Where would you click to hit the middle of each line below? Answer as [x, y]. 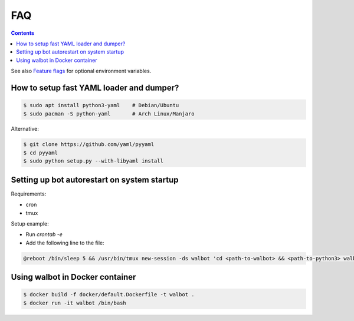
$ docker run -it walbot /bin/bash [75, 303]
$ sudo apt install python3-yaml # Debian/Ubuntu [101, 105]
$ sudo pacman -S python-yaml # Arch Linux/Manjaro [109, 114]
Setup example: [30, 223]
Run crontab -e [44, 234]
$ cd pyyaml [41, 153]
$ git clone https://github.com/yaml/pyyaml [89, 145]
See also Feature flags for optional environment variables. [81, 71]
